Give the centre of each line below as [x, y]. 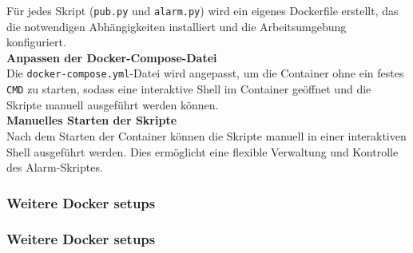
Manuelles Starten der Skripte [92, 120]
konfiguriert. [36, 42]
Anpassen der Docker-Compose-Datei [112, 57]
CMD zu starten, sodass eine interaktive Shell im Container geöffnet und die [189, 89]
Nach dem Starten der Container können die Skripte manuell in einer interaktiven [206, 135]
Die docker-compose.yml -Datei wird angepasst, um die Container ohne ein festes [205, 73]
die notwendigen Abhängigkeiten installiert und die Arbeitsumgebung [177, 26]
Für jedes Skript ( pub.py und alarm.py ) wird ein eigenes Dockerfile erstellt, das [203, 10]
